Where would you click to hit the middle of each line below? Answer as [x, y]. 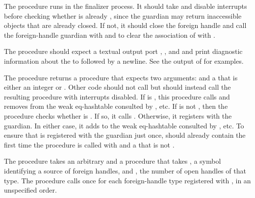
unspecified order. [30, 190]
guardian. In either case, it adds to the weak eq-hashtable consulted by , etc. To [124, 125]
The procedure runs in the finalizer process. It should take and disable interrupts [126, 6]
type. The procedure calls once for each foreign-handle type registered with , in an [127, 180]
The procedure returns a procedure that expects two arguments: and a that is [121, 77]
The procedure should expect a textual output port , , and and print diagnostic [123, 51]
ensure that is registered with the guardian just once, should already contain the [125, 135]
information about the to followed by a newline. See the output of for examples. [124, 61]
